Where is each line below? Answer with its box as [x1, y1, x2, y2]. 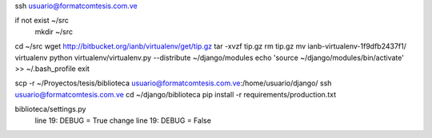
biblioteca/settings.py [14, 104, 86, 114]
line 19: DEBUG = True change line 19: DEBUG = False [34, 116, 212, 125]
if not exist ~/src [14, 16, 70, 26]
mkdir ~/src [34, 26, 74, 36]
